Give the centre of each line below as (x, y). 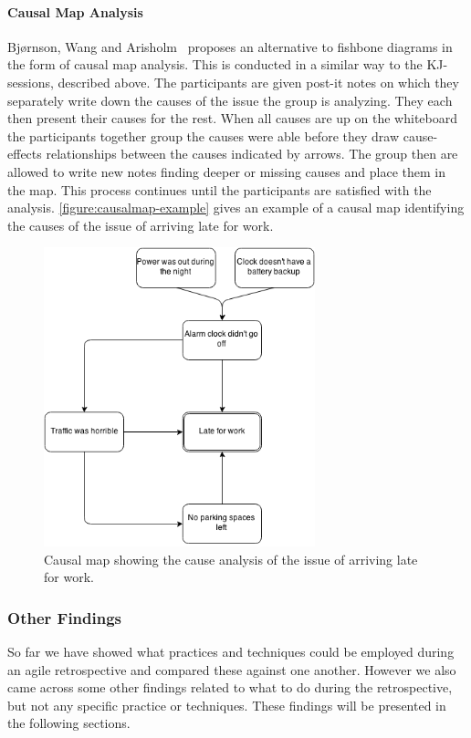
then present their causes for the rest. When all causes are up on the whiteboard (233, 118)
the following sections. (69, 723)
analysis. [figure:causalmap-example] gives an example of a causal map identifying (236, 208)
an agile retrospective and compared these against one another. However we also (232, 669)
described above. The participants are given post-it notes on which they (258, 82)
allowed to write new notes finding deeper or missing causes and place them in (226, 171)
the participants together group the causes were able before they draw (204, 135)
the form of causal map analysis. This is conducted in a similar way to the (215, 64)
